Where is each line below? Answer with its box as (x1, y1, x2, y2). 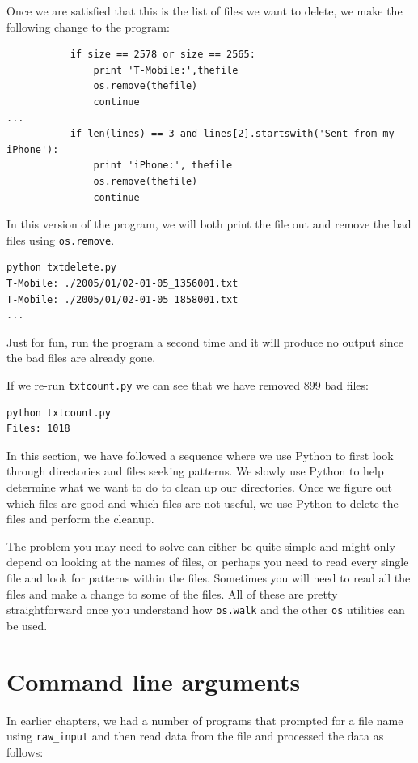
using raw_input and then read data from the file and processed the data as (6, 727, 384, 744)
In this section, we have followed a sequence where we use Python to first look (6, 446, 394, 463)
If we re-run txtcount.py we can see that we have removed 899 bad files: (6, 376, 369, 393)
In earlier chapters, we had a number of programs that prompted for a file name (6, 711, 403, 728)
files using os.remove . (6, 231, 115, 248)
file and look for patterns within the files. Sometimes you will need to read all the (6, 569, 411, 586)
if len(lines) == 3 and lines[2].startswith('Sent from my (70, 128, 395, 140)
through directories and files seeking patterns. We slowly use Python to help (6, 462, 384, 480)
